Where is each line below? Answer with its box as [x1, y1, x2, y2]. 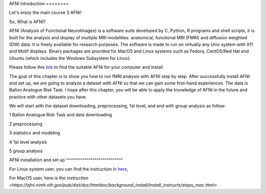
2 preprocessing [9, 121, 43, 127]
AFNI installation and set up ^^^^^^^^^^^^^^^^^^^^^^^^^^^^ [9, 157, 123, 163]
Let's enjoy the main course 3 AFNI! [9, 10, 82, 16]
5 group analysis [9, 148, 43, 154]
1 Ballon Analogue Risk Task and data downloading [9, 112, 112, 118]
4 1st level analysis [9, 139, 47, 145]
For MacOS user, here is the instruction [9, 175, 89, 181]
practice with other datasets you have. [9, 94, 87, 100]
